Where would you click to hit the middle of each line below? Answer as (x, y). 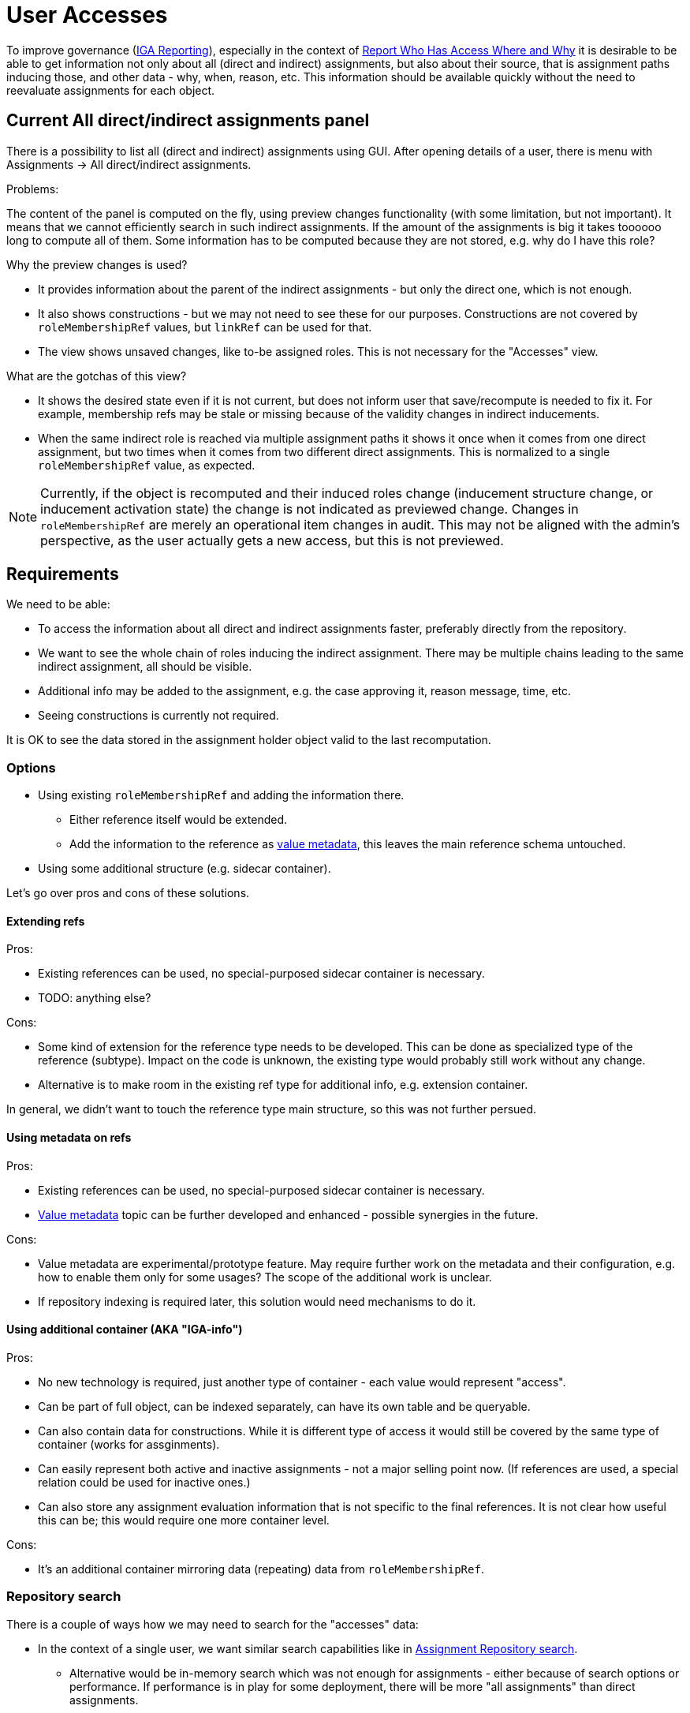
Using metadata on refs (69, 1138)
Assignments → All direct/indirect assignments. (129, 164)
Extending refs (46, 921)
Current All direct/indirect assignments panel (188, 121)
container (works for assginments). (129, 1444)
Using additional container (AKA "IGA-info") (125, 1330)
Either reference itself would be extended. (179, 820)
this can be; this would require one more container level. (184, 1520)
